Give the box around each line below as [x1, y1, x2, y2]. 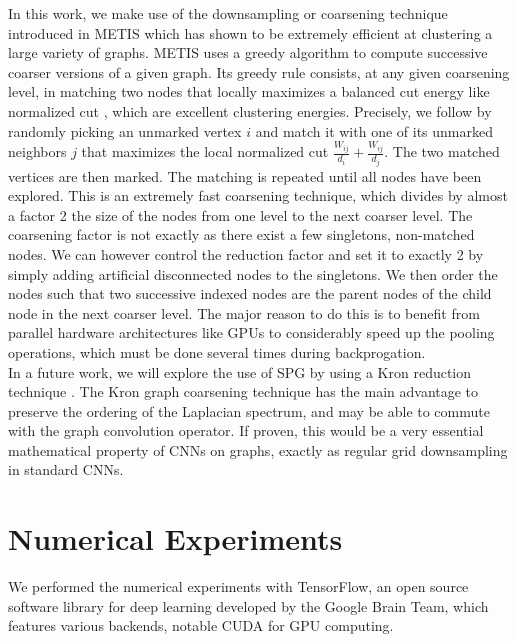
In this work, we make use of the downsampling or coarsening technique [8, 3, 448, 23]
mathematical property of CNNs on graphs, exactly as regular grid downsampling [8, 439, 508, 460]
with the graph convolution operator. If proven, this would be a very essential [8, 420, 484, 441]
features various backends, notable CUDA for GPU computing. [8, 615, 394, 636]
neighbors [8, 141, 67, 162]
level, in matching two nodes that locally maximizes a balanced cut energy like [8, 81, 490, 102]
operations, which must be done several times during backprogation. [8, 341, 426, 362]
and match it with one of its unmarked [255, 120, 493, 141]
